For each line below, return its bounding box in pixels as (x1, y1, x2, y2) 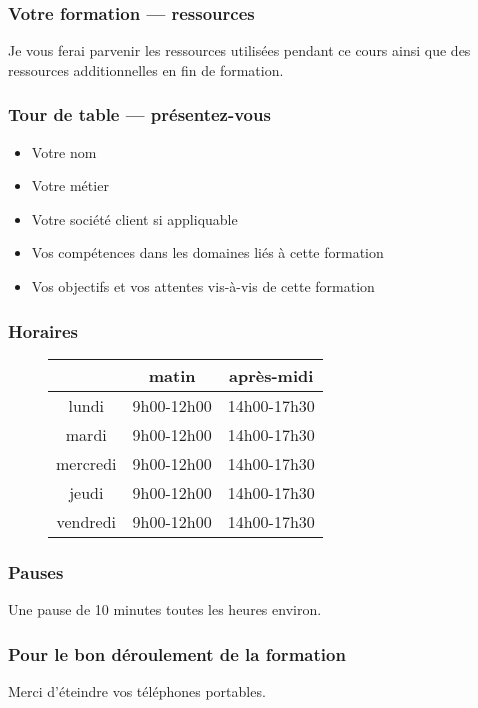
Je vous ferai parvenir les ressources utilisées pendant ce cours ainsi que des (8, 40, 471, 61)
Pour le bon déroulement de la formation (8, 641, 346, 666)
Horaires (8, 318, 79, 343)
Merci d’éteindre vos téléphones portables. (8, 680, 266, 701)
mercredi (56, 451, 117, 475)
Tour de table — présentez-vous (8, 102, 271, 127)
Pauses (8, 559, 64, 584)
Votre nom (31, 141, 97, 162)
